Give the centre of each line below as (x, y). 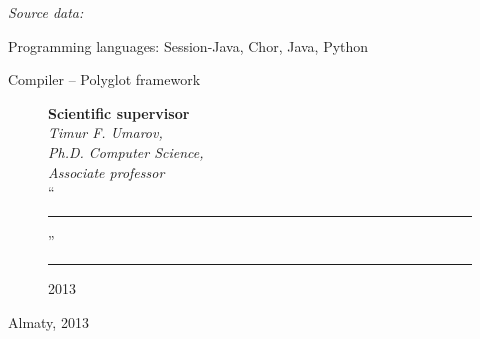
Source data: (46, 12)
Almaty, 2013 (48, 321)
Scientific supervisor (119, 112)
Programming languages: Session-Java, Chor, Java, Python (188, 45)
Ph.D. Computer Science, (126, 151)
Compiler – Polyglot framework (104, 79)
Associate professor (106, 171)
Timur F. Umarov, (105, 132)
